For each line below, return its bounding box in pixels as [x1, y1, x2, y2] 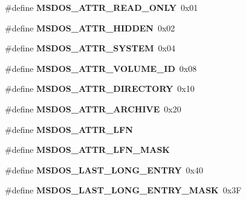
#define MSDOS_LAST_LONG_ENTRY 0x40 [5, 163, 203, 176]
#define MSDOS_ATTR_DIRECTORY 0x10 [5, 82, 195, 95]
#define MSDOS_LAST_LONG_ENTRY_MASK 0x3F [5, 184, 242, 196]
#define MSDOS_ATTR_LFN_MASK [5, 143, 170, 156]
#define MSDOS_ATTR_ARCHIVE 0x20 [5, 102, 181, 115]
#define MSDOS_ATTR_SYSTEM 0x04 [5, 42, 175, 54]
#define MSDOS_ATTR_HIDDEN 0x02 [5, 21, 175, 34]
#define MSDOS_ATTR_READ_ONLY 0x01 [5, 1, 198, 13]
